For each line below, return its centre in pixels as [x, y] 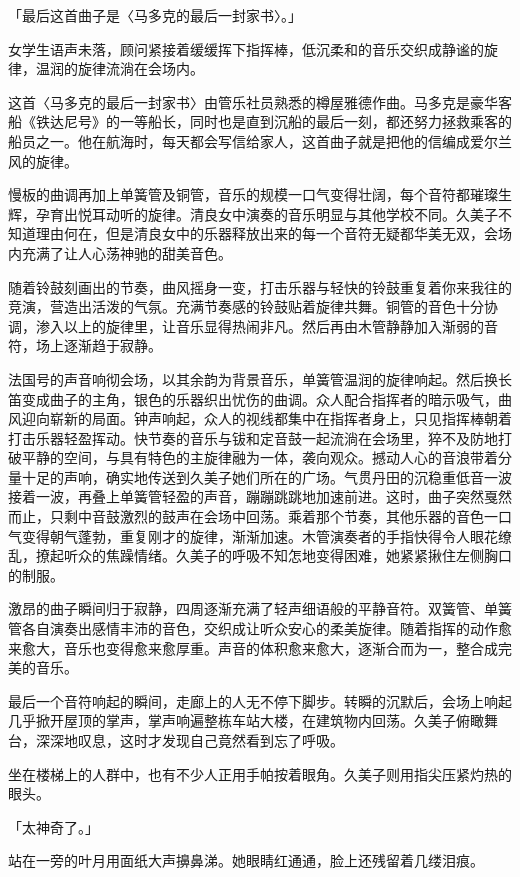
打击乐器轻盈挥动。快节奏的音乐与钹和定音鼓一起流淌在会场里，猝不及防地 [253, 437]
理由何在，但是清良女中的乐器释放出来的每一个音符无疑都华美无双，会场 [273, 233]
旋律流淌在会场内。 [140, 68]
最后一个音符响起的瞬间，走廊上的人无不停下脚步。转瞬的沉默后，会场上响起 [260, 700]
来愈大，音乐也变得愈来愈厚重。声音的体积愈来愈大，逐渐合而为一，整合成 [253, 647]
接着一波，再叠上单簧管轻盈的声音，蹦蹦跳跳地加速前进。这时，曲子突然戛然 [260, 496]
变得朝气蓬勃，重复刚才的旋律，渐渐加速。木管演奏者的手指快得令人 [245, 535]
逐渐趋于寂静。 [112, 345]
